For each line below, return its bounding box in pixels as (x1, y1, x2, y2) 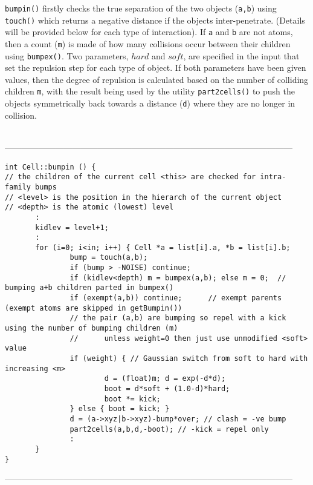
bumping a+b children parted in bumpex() (5, 283, 174, 292)
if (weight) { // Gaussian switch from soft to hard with (69, 354, 308, 363)
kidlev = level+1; (35, 223, 109, 232)
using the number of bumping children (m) (5, 324, 178, 333)
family (5, 182, 31, 191)
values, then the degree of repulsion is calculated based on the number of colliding (5, 73, 309, 85)
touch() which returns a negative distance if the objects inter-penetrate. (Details (5, 13, 305, 26)
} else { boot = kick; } (69, 404, 170, 414)
